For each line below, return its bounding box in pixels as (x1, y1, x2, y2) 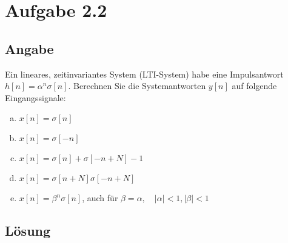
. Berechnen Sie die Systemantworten (68, 79, 206, 92)
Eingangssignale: (5, 91, 66, 104)
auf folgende (232, 79, 277, 92)
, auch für (82, 191, 118, 204)
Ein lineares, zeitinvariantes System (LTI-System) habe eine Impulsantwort (5, 67, 284, 80)
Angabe (5, 39, 54, 58)
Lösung (5, 221, 51, 240)
